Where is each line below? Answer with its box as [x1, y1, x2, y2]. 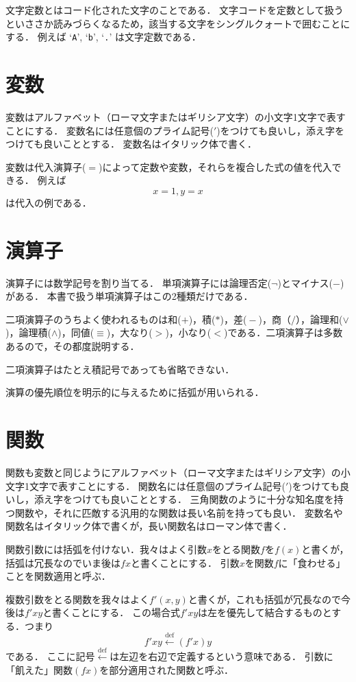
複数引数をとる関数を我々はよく [5, 591, 149, 606]
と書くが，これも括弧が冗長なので [188, 591, 341, 606]
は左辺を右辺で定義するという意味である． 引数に [110, 649, 333, 663]
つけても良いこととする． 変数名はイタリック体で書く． [5, 137, 257, 151]
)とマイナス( [277, 275, 333, 290]
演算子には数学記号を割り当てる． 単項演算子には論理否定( [5, 275, 272, 290]
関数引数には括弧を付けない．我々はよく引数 [5, 541, 207, 556]
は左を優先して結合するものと [198, 605, 332, 620]
